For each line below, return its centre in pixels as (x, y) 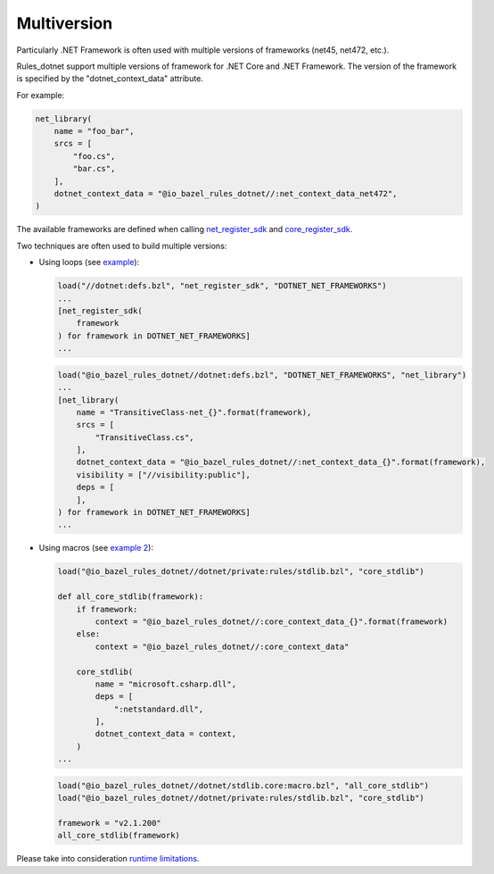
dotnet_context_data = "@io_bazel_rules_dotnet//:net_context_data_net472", (226, 194)
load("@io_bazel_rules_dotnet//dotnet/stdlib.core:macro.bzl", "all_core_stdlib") (243, 785)
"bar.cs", (94, 169)
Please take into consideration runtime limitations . (108, 859)
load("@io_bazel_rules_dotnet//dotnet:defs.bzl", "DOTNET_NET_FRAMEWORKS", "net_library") (262, 375)
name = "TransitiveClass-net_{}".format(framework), (194, 412)
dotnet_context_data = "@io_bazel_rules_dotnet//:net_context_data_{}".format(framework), (281, 462)
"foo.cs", (94, 156)
